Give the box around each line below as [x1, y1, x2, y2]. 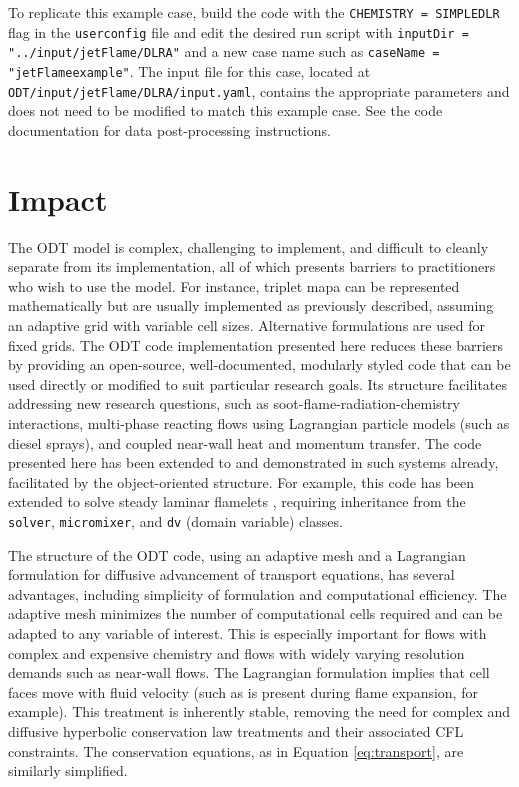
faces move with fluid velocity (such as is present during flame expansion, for [8, 681, 478, 702]
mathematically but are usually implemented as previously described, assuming [8, 295, 494, 316]
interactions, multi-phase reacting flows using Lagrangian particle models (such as [8, 412, 510, 433]
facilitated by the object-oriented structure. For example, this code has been [8, 471, 475, 492]
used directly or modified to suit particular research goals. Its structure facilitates [8, 373, 508, 394]
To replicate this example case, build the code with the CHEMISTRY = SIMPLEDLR [8, 2, 500, 22]
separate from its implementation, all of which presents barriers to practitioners [8, 256, 496, 277]
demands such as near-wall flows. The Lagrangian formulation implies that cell [8, 662, 490, 683]
